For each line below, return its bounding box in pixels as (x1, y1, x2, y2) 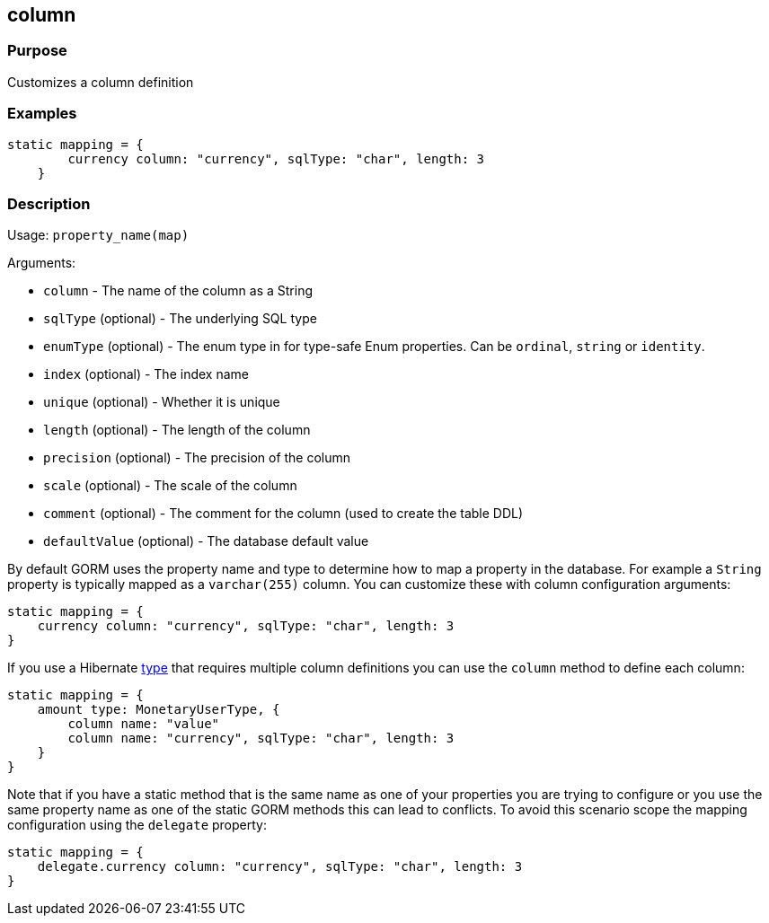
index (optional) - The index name (43, 366, 249, 382)
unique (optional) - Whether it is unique (43, 394, 280, 410)
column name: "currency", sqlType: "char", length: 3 (67, 731, 455, 746)
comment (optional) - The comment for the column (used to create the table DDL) (43, 505, 524, 522)
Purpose (7, 41, 67, 60)
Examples (7, 104, 77, 123)
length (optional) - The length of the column (43, 422, 311, 438)
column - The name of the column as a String (43, 283, 314, 299)
